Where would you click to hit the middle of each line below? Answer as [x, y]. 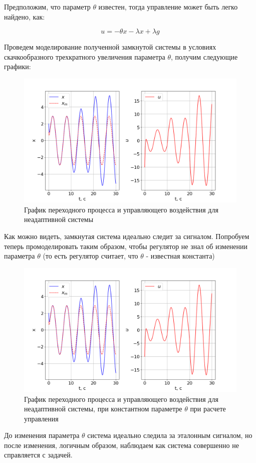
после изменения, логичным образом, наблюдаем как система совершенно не [121, 445]
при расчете [208, 409]
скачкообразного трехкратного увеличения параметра [85, 56]
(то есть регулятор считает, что [90, 256]
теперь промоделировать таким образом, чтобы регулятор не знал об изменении [126, 246]
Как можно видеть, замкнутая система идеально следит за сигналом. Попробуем [127, 236]
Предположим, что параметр [47, 7]
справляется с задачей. [38, 455]
